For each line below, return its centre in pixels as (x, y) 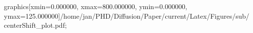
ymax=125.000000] (32, 16)
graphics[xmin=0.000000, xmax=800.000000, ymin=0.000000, (96, 6)
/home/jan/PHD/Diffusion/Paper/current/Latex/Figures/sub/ (155, 16)
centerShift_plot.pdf (34, 25)
